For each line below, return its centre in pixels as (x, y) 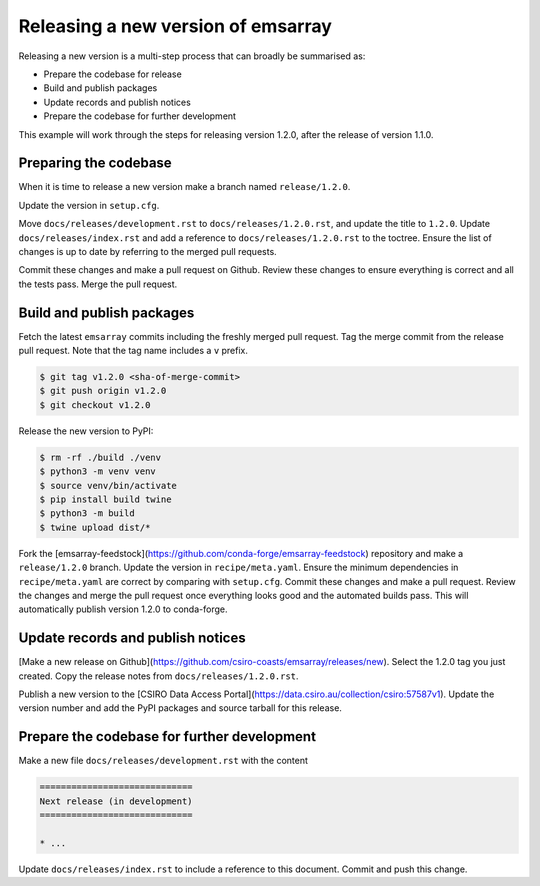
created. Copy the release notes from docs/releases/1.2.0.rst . (158, 676)
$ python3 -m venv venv (98, 471)
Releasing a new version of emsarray (175, 26)
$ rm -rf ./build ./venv (100, 457)
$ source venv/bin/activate (108, 485)
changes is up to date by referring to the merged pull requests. (147, 251)
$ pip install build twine (105, 499)
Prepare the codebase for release (112, 74)
